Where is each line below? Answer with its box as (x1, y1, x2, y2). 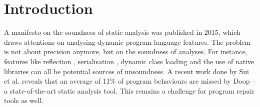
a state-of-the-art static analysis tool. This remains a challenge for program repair (4, 85, 255, 96)
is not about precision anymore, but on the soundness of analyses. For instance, (4, 46, 247, 57)
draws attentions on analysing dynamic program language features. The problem (4, 36, 251, 47)
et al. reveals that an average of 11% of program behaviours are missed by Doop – (4, 76, 256, 86)
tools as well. (4, 95, 43, 106)
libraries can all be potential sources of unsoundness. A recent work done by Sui (4, 66, 249, 76)
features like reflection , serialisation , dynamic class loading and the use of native (4, 56, 254, 66)
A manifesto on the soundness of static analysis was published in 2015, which (4, 27, 240, 37)
